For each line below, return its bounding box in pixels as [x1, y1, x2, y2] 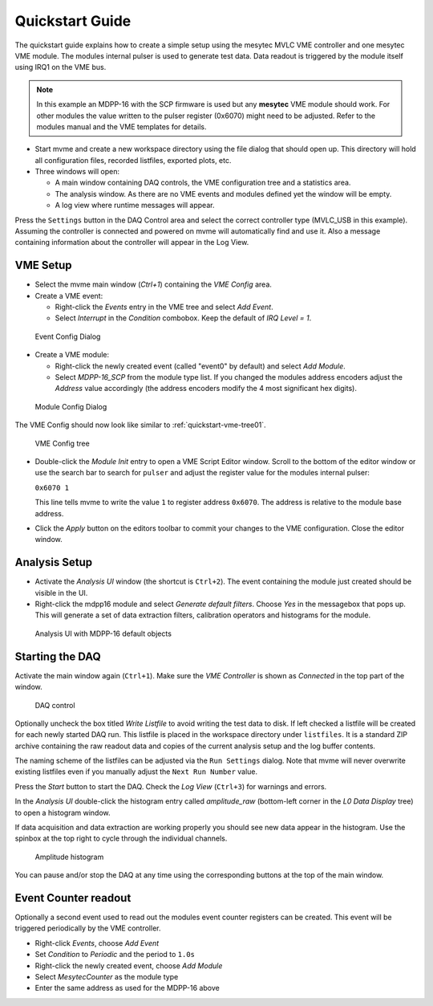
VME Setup [14, 259, 72, 272]
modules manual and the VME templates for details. [36, 121, 207, 132]
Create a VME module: [34, 350, 110, 360]
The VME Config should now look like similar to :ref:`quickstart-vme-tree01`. [14, 420, 266, 430]
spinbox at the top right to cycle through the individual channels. [14, 833, 228, 843]
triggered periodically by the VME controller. [14, 923, 161, 933]
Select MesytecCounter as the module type [34, 972, 179, 982]
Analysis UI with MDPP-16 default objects [34, 629, 172, 638]
